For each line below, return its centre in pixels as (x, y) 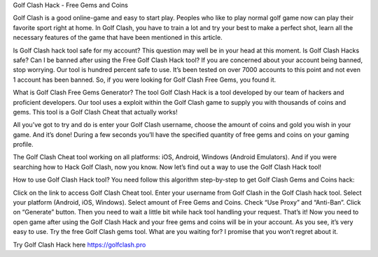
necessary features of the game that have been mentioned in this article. (118, 38)
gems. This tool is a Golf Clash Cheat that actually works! (95, 112)
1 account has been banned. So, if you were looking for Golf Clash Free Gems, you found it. (145, 80)
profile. (23, 145)
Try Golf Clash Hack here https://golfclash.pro (79, 244)
